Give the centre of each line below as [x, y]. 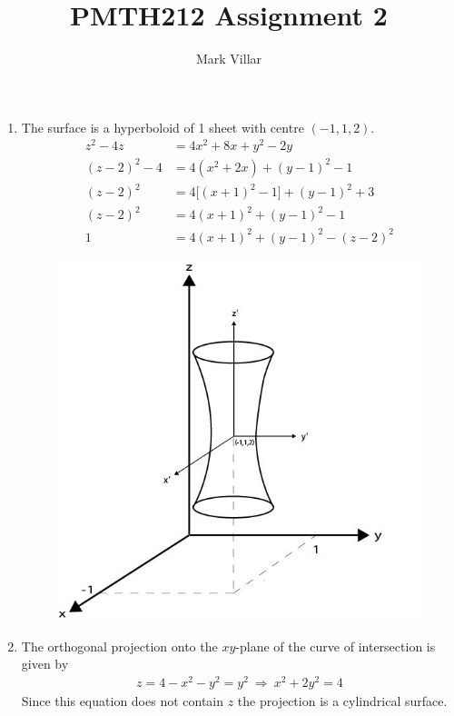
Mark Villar [229, 59]
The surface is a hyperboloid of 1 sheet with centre [163, 127]
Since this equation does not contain [123, 701]
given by [45, 664]
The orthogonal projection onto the [119, 646]
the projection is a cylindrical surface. [342, 701]
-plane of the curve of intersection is [336, 646]
